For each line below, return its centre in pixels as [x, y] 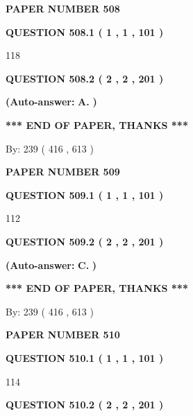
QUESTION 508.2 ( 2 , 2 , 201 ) [85, 78]
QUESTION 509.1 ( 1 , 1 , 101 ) [85, 194]
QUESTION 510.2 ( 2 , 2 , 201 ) [85, 405]
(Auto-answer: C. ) [51, 265]
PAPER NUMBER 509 [63, 172]
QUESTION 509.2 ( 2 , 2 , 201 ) [85, 241]
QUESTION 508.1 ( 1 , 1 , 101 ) [85, 32]
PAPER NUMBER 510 [63, 335]
